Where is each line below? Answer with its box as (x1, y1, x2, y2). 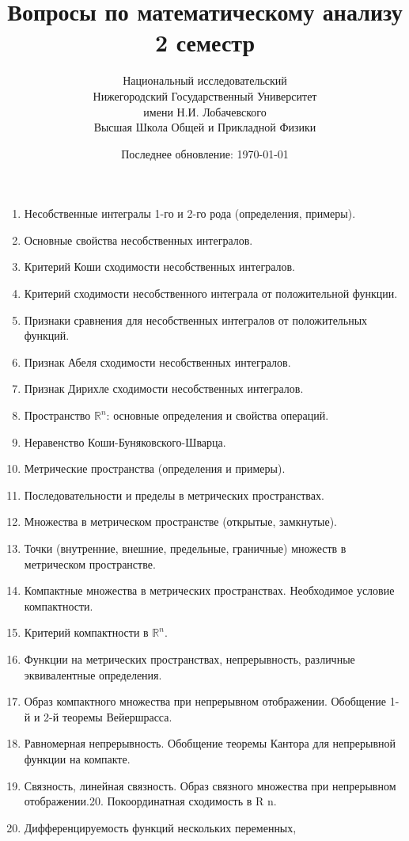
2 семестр (155, 26, 255, 59)
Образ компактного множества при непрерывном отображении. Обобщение (24, 693, 386, 710)
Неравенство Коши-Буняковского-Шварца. (24, 433, 226, 450)
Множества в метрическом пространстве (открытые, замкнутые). (24, 513, 338, 530)
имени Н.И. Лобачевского (143, 103, 267, 120)
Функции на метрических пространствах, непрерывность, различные (24, 650, 355, 667)
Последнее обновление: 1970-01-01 (121, 145, 289, 162)
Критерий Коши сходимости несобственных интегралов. (24, 258, 295, 275)
